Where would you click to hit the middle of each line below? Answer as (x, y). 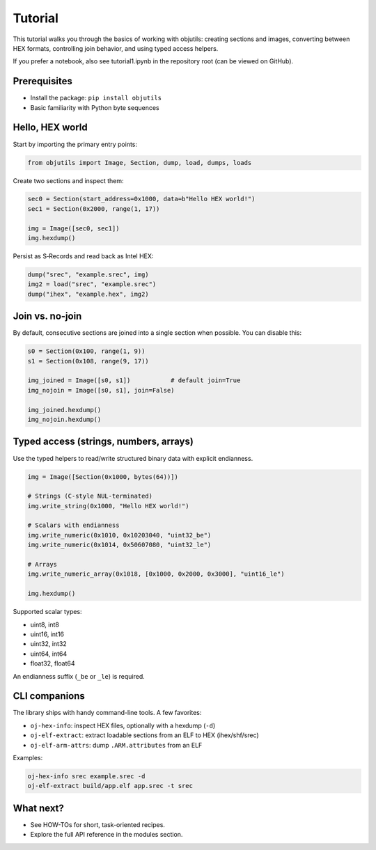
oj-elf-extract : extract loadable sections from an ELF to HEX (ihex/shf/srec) (144, 735)
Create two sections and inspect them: (69, 180)
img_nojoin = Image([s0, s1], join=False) (101, 390)
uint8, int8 (45, 624)
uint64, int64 (49, 654)
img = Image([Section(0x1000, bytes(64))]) (103, 477)
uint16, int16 (47, 634)
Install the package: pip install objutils (96, 98)
